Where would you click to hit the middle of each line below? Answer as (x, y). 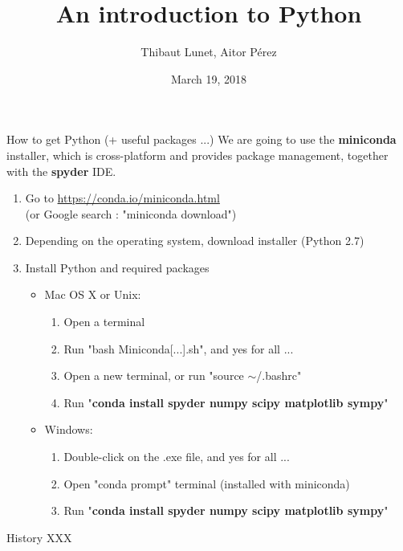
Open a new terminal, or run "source (154, 375)
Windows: (69, 429)
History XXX (39, 537)
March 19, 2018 (209, 78)
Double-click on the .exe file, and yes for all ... (177, 457)
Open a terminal (104, 322)
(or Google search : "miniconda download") (131, 213)
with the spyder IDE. (61, 171)
